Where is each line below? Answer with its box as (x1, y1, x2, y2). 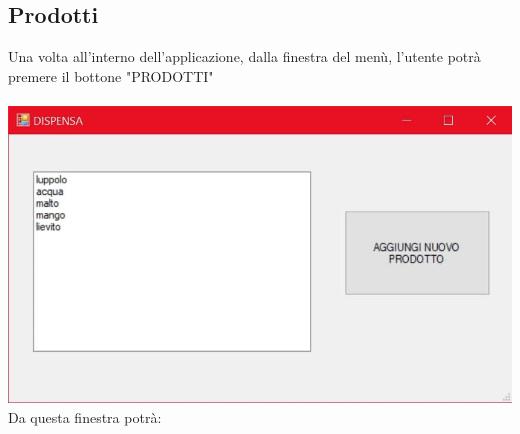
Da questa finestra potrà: (8, 406, 162, 427)
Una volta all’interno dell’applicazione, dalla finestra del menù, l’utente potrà (8, 46, 481, 67)
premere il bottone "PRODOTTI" (8, 65, 214, 86)
